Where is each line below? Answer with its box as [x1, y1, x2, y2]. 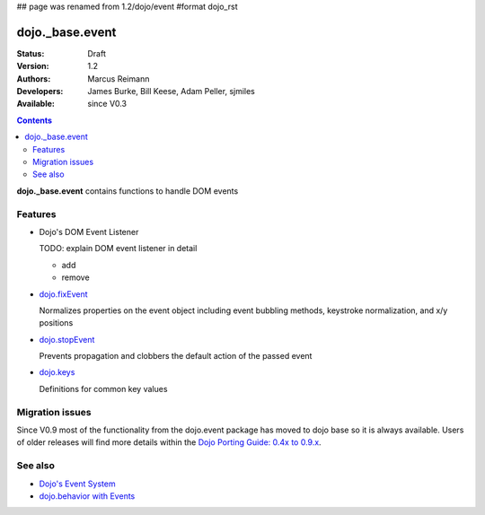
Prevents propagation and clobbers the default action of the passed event [39, 351, 313, 362]
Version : [16, 61, 49, 72]
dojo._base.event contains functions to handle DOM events [16, 185, 239, 196]
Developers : [16, 86, 64, 97]
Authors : [16, 73, 51, 84]
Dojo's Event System [39, 478, 116, 489]
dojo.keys [39, 367, 75, 378]
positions [39, 318, 74, 328]
